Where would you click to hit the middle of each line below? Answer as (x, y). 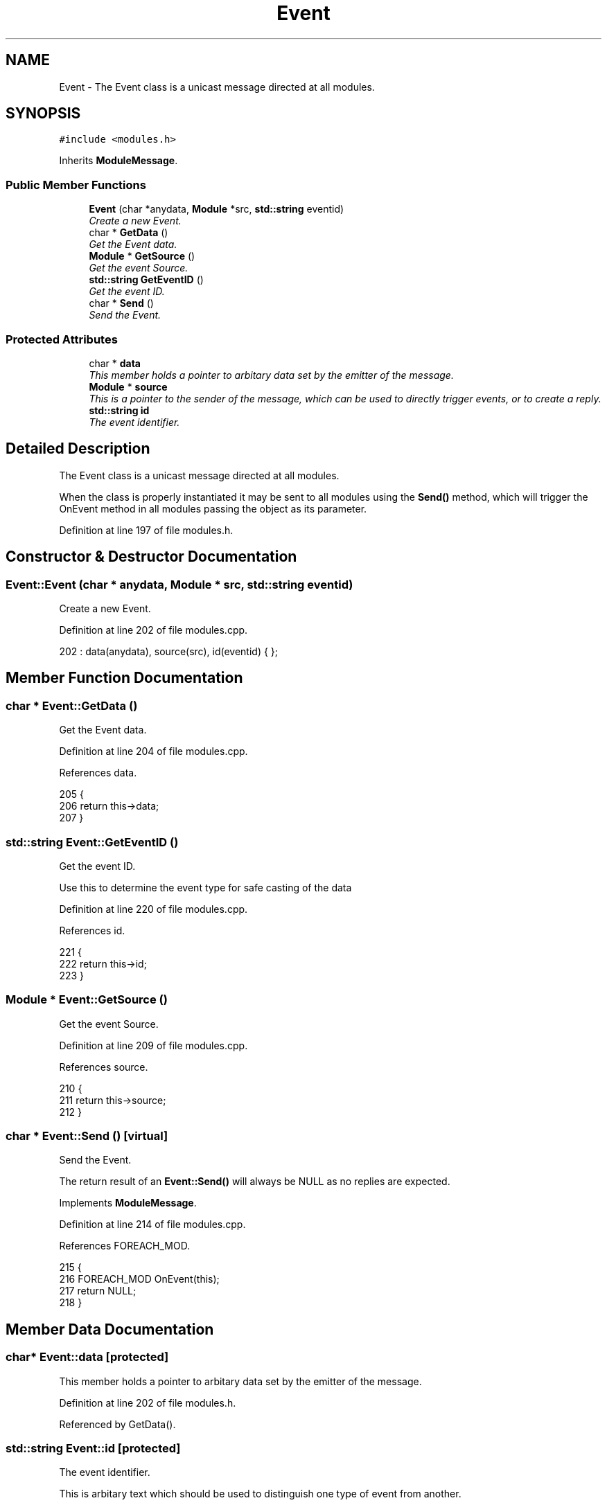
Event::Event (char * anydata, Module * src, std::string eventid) (179, 584)
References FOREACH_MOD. (125, 1246)
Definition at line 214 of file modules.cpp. (152, 1225)
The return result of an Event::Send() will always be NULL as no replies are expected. (255, 1182)
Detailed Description (78, 449)
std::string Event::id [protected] (93, 1449)
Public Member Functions (76, 185)
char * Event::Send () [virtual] (87, 1136)
